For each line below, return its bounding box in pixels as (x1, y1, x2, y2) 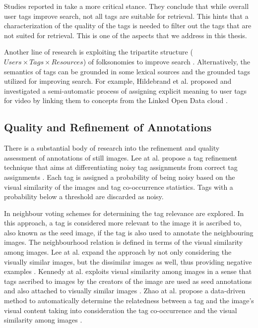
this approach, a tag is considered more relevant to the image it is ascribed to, (4, 218, 242, 228)
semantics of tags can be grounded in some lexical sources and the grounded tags (4, 66, 251, 76)
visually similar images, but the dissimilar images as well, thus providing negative (4, 256, 252, 267)
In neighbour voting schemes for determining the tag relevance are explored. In (4, 208, 244, 218)
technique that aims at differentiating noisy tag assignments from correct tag (4, 162, 238, 172)
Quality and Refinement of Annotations (4, 119, 212, 135)
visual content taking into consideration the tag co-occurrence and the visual (4, 305, 237, 315)
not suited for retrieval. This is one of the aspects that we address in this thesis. (4, 30, 247, 40)
